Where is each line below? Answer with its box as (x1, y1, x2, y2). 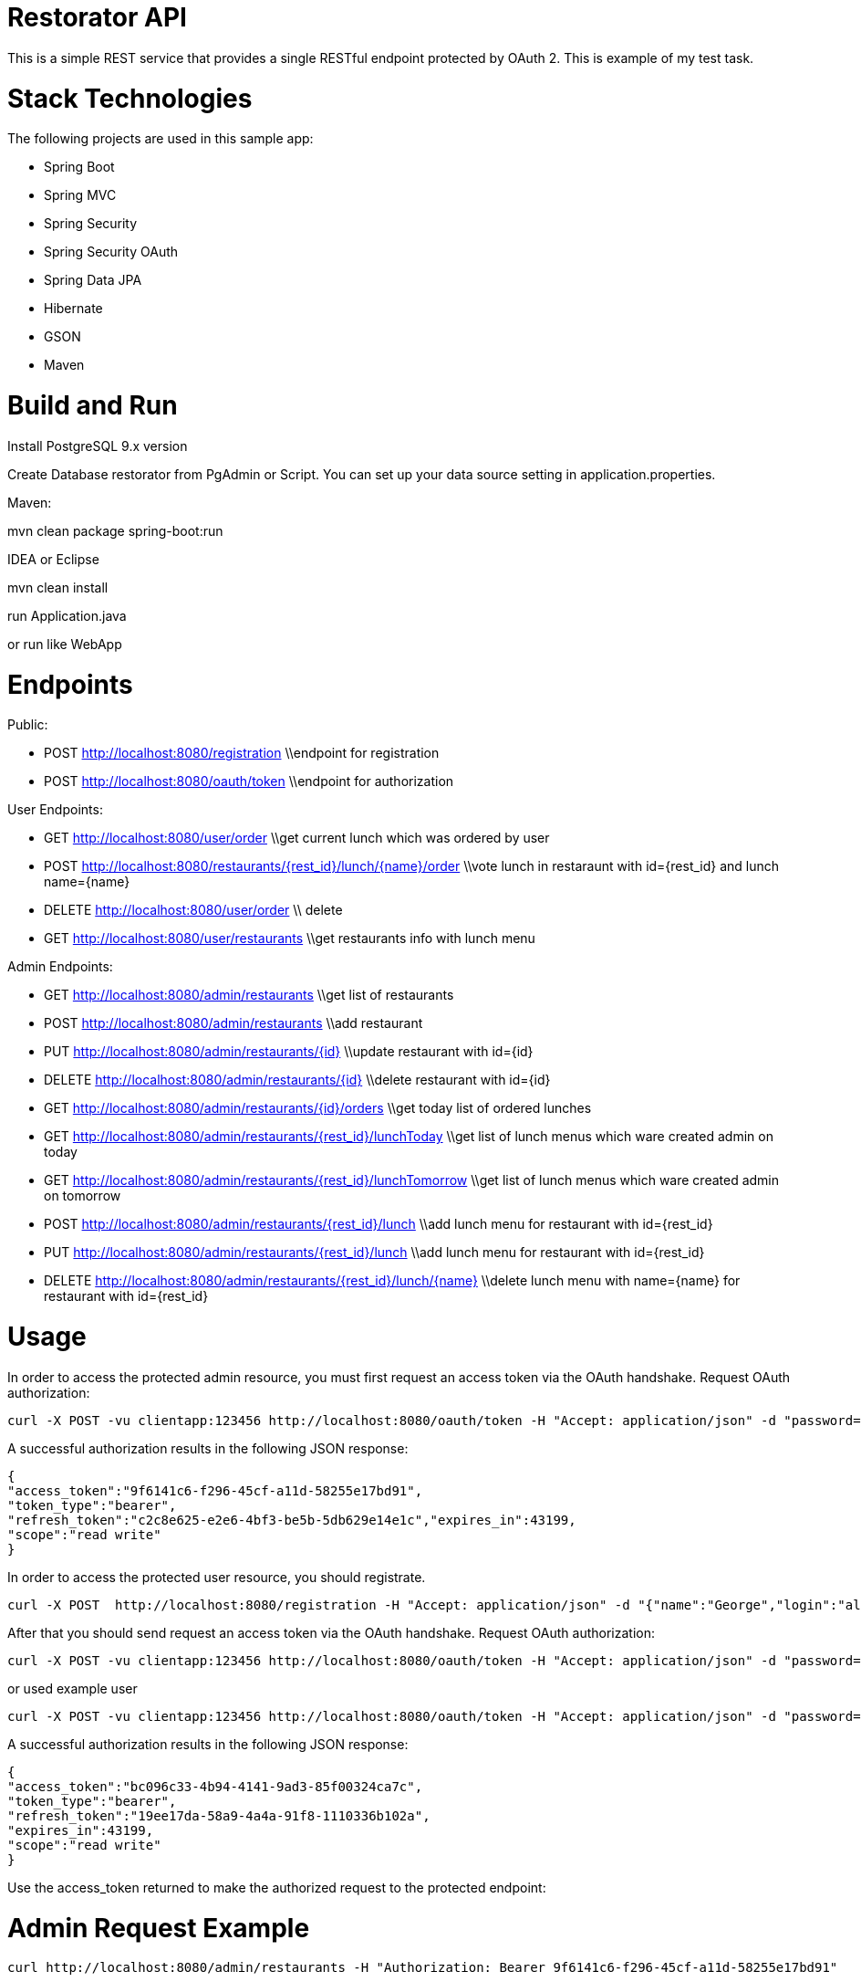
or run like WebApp (7, 635, 122, 652)
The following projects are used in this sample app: (7, 131, 314, 147)
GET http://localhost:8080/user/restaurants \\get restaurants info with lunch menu (44, 930, 535, 947)
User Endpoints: (7, 802, 103, 818)
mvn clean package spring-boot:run (7, 522, 223, 539)
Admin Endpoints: (7, 959, 113, 975)
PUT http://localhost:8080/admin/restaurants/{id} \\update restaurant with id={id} (44, 1043, 534, 1060)
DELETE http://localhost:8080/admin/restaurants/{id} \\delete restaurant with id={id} (44, 1072, 551, 1088)
